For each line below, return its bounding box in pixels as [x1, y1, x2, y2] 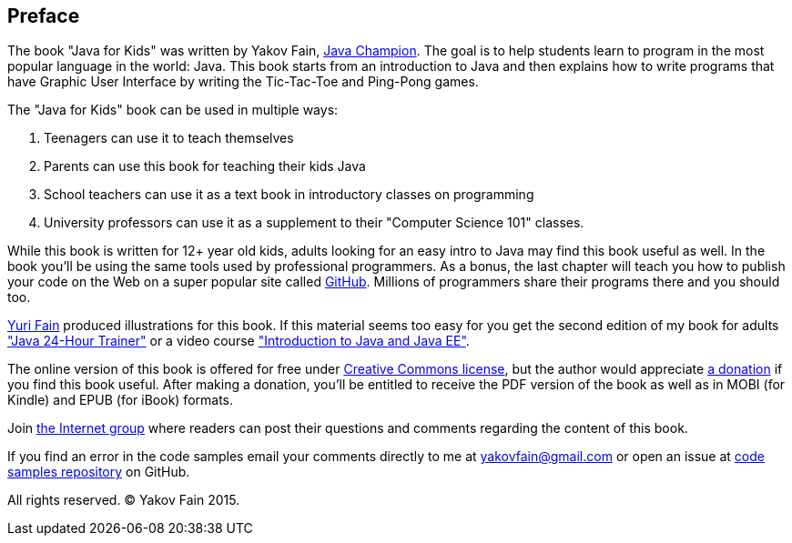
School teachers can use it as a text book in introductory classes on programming [44, 186, 534, 203]
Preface [7, 5, 80, 27]
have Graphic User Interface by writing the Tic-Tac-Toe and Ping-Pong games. [7, 74, 479, 90]
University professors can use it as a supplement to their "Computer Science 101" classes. [44, 215, 584, 231]
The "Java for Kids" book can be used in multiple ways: [7, 102, 339, 118]
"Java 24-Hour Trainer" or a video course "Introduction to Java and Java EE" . [7, 333, 470, 349]
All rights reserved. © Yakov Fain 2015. [7, 492, 240, 508]
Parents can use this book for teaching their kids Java [44, 158, 366, 175]
